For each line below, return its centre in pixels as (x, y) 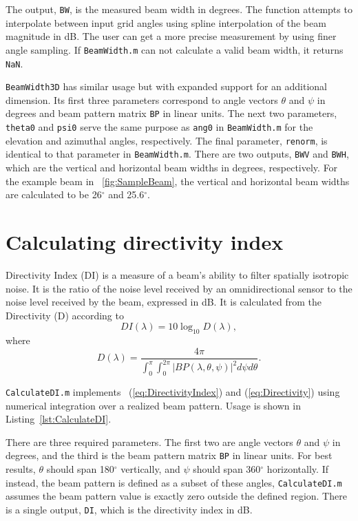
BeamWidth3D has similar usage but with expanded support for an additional (166, 86)
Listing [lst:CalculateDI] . (59, 419)
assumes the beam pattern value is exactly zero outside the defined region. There (176, 496)
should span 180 (80, 469)
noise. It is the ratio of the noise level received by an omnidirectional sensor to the (179, 288)
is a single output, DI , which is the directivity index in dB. (129, 509)
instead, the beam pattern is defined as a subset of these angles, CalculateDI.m (174, 482)
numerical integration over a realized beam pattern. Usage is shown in (153, 405)
